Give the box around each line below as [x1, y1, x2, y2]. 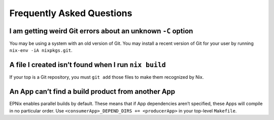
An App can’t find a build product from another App [9, 87, 176, 96]
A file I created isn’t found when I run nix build [9, 61, 166, 69]
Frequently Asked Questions [9, 8, 132, 19]
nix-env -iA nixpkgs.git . [9, 47, 73, 53]
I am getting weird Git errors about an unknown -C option [9, 27, 193, 35]
